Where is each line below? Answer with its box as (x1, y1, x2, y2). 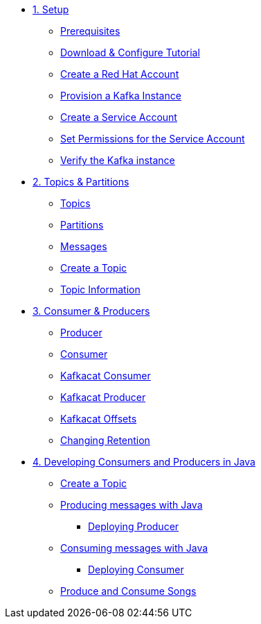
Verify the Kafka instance (60, 154, 175, 166)
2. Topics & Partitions (33, 176, 129, 188)
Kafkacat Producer (60, 391, 146, 403)
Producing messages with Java (60, 499, 203, 511)
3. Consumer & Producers (33, 305, 150, 317)
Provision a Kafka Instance (60, 90, 181, 101)
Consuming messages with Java (60, 542, 208, 554)
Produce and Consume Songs (60, 585, 197, 597)
